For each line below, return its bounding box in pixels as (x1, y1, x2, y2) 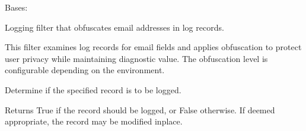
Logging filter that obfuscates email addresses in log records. (5, 21, 224, 33)
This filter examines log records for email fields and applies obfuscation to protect (5, 41, 302, 53)
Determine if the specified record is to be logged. (5, 83, 181, 96)
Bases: (5, 1, 28, 13)
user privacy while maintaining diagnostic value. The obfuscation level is (5, 52, 268, 64)
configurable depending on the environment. (5, 64, 165, 76)
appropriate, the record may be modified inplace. (5, 115, 183, 127)
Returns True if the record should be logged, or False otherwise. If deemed (5, 103, 275, 116)
